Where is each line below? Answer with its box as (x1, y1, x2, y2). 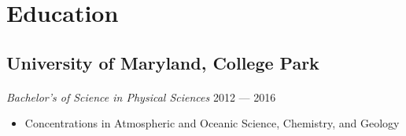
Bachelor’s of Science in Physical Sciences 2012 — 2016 (6, 88, 276, 105)
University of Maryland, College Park (6, 50, 319, 74)
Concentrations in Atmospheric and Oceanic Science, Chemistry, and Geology (24, 115, 400, 131)
